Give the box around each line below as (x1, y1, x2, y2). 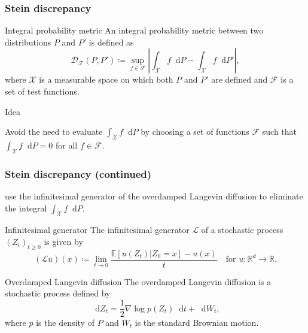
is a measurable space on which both (39, 73, 173, 86)
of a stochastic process (201, 223, 283, 236)
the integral (5, 201, 47, 214)
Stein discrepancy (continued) (5, 166, 152, 181)
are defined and (211, 73, 268, 86)
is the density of (36, 316, 94, 329)
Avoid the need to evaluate (5, 125, 103, 138)
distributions (5, 35, 51, 48)
